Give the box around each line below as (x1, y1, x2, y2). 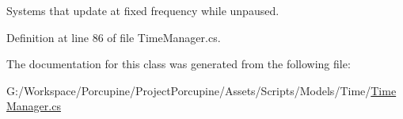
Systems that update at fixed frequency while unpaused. (6, 2, 279, 18)
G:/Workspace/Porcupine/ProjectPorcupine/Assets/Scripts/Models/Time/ (6, 82, 371, 98)
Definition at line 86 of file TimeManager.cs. (6, 29, 221, 45)
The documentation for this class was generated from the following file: (6, 56, 351, 72)
